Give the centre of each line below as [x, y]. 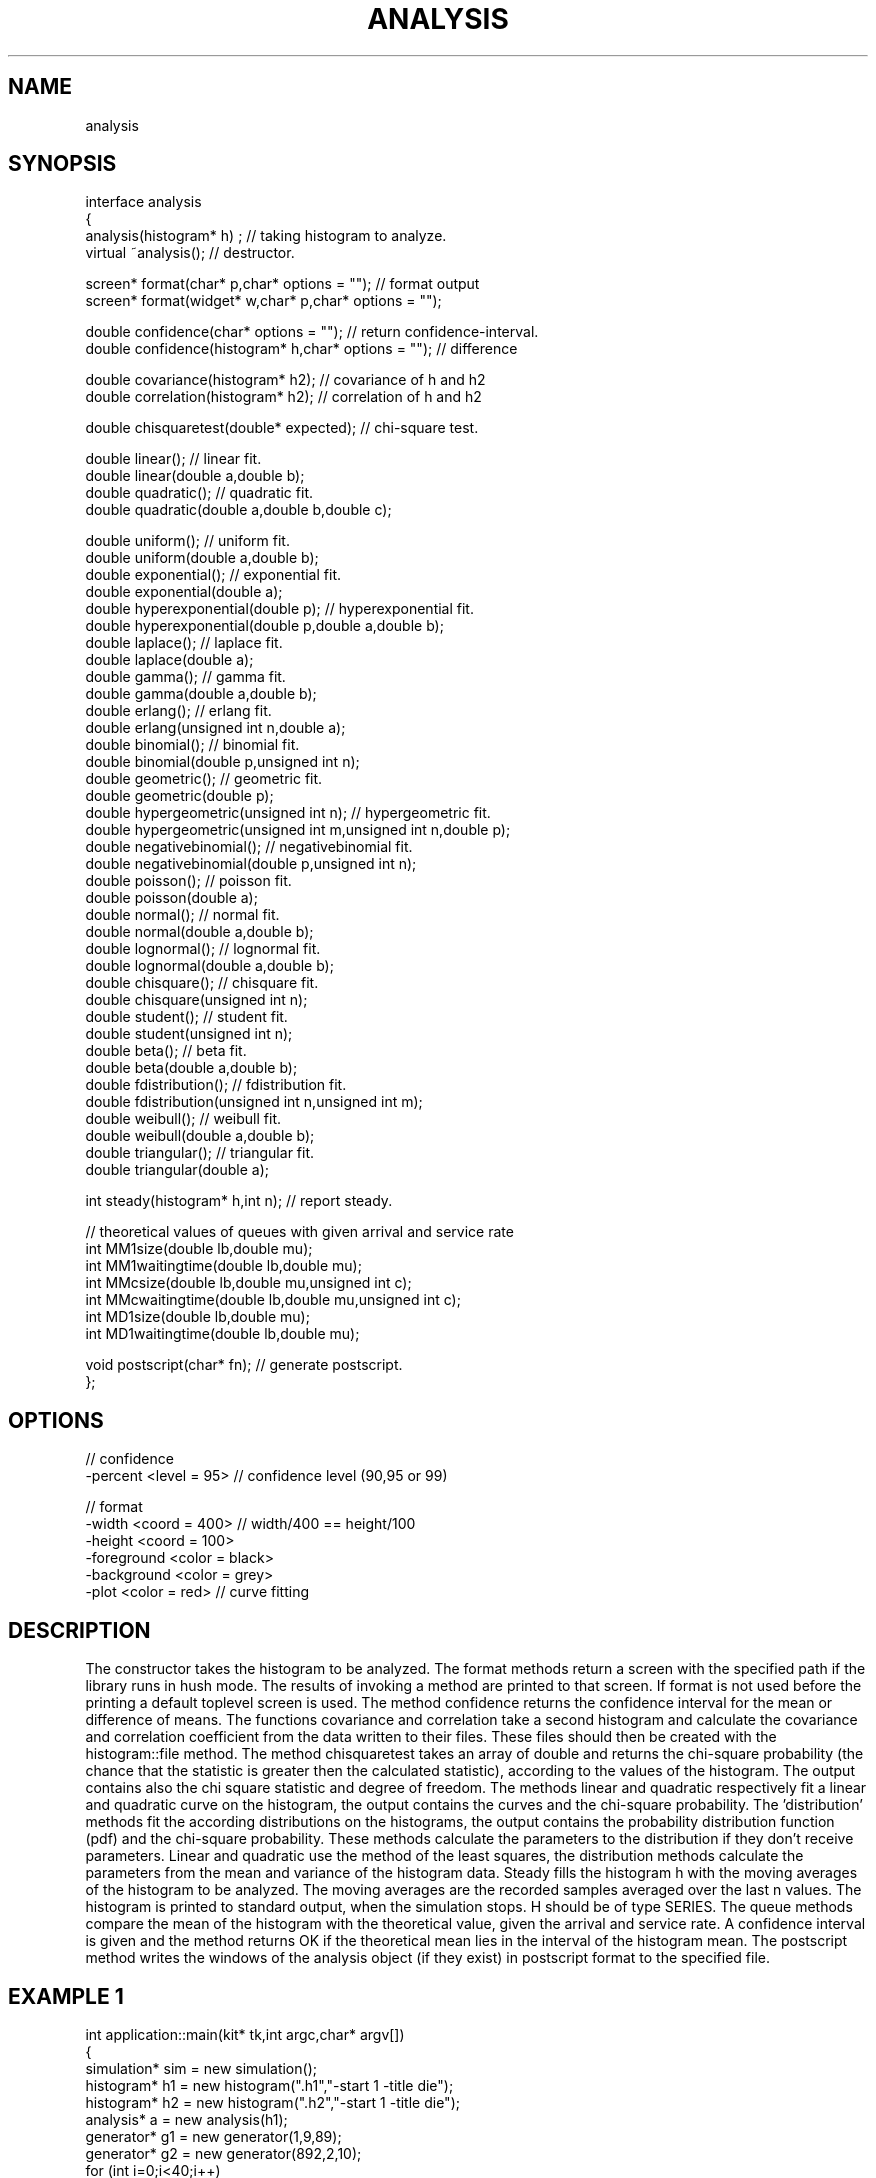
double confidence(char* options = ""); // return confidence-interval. [312, 332]
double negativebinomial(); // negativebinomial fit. [249, 847]
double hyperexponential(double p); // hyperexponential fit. [279, 609]
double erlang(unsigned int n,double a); [215, 728]
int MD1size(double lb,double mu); [197, 1317]
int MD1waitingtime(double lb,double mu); [222, 1334]
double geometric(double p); [179, 796]
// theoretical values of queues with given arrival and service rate [299, 1232]
